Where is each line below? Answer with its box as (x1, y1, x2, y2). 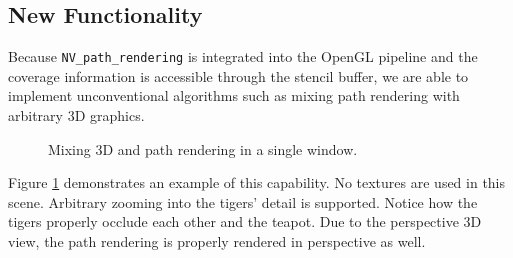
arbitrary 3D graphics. (8, 105, 145, 126)
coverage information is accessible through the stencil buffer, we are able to (8, 65, 469, 86)
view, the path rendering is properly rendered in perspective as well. (8, 231, 426, 252)
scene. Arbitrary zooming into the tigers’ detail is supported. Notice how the (8, 191, 478, 212)
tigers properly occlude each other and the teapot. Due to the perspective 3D (8, 211, 482, 232)
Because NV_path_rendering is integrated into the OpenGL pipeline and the (8, 46, 478, 67)
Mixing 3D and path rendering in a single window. (48, 138, 358, 159)
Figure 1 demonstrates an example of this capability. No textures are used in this (8, 172, 506, 193)
